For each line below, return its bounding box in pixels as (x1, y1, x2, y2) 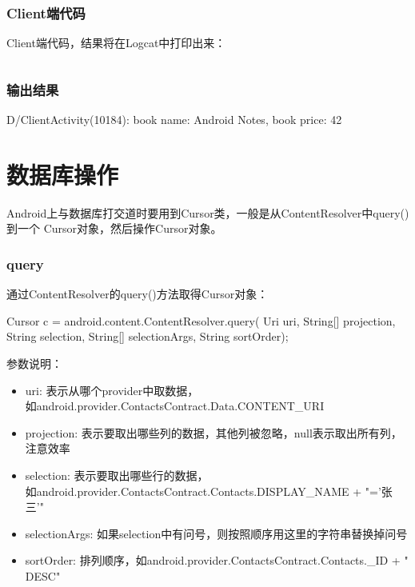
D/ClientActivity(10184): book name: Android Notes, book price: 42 (6, 111, 342, 128)
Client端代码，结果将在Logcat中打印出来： (6, 34, 226, 51)
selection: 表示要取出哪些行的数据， (25, 466, 209, 483)
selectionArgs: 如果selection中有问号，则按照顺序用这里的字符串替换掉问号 (25, 525, 408, 541)
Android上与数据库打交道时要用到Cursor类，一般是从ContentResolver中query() (6, 204, 409, 221)
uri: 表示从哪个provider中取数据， (25, 381, 199, 398)
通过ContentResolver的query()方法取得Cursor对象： (6, 286, 269, 302)
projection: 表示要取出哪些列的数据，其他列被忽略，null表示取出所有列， (25, 424, 402, 441)
